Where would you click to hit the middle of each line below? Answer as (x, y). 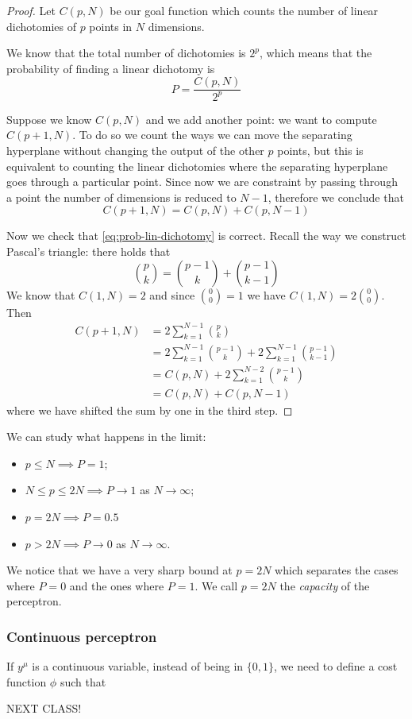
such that (83, 681)
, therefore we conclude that (336, 197)
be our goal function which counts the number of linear (244, 10)
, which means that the (316, 53)
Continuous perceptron (82, 636)
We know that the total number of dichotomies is (126, 53)
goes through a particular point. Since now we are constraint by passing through (202, 182)
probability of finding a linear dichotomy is (111, 68)
